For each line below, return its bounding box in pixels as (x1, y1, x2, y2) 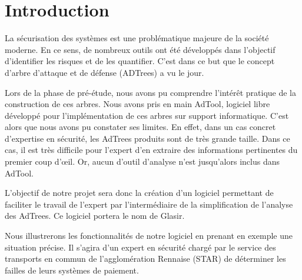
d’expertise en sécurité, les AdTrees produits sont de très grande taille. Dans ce (5, 132, 290, 144)
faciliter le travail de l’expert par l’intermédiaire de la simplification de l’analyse (5, 198, 293, 210)
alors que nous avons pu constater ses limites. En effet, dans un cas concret (5, 121, 276, 133)
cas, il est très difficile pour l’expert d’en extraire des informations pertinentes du (5, 144, 298, 156)
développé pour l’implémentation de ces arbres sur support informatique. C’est (5, 109, 289, 121)
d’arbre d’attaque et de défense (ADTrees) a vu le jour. (5, 66, 204, 78)
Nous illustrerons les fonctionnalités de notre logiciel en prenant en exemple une (5, 229, 293, 242)
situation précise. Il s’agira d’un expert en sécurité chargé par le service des (5, 241, 276, 253)
